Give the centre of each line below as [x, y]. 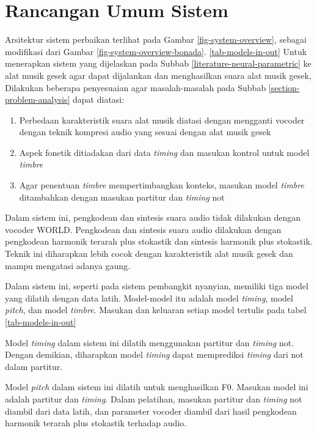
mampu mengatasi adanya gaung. [68, 265]
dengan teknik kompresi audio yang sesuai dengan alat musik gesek [145, 132]
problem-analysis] [38, 99]
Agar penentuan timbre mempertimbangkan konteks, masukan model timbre [162, 185]
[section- [284, 87]
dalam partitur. [34, 366]
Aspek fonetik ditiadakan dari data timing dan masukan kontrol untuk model [164, 152]
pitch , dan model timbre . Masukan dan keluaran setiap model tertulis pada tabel [156, 310]
